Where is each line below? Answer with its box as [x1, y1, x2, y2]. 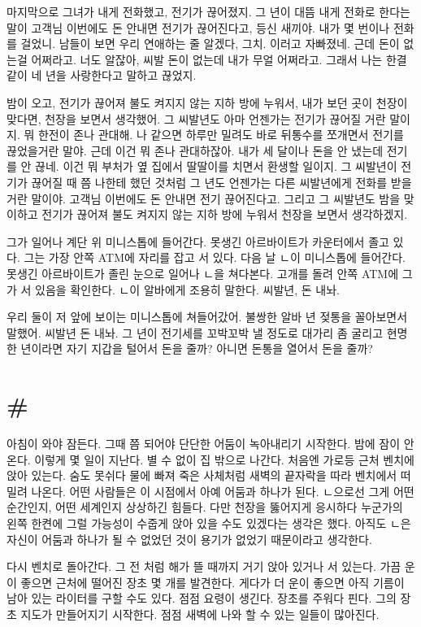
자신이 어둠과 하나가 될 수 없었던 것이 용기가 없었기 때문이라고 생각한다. [7, 530, 372, 547]
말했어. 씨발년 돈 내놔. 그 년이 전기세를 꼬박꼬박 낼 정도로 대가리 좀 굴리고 [7, 324, 384, 341]
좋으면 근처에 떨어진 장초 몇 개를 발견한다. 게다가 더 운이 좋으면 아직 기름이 [20, 573, 405, 590]
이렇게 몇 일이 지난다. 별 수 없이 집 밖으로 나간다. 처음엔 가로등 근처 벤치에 [34, 451, 414, 468]
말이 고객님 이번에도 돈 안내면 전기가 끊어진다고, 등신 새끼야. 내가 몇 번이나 [7, 19, 390, 36]
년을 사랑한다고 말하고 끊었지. [45, 67, 197, 84]
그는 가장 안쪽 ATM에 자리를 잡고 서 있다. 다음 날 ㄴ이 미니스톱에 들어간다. [24, 249, 406, 266]
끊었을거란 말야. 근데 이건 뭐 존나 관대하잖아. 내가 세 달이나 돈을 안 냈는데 [7, 142, 384, 159]
